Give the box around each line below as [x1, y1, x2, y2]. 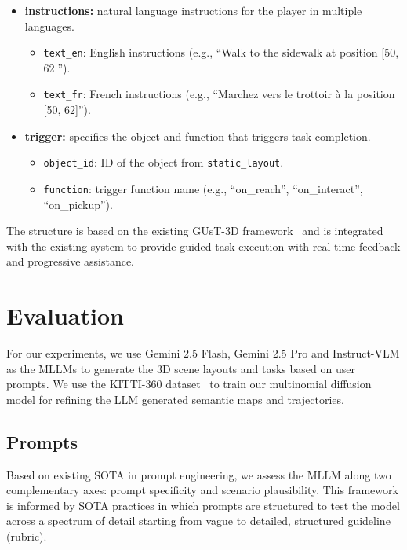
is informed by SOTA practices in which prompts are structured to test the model [6, 497, 400, 513]
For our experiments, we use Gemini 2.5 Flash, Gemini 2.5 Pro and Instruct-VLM [6, 345, 400, 361]
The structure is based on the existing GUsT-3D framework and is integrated [6, 222, 383, 239]
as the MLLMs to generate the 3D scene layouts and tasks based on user [6, 360, 355, 376]
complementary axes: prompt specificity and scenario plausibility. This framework [6, 482, 398, 498]
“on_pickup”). [43, 196, 113, 212]
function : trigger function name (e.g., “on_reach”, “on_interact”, [43, 180, 363, 196]
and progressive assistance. [6, 253, 135, 269]
